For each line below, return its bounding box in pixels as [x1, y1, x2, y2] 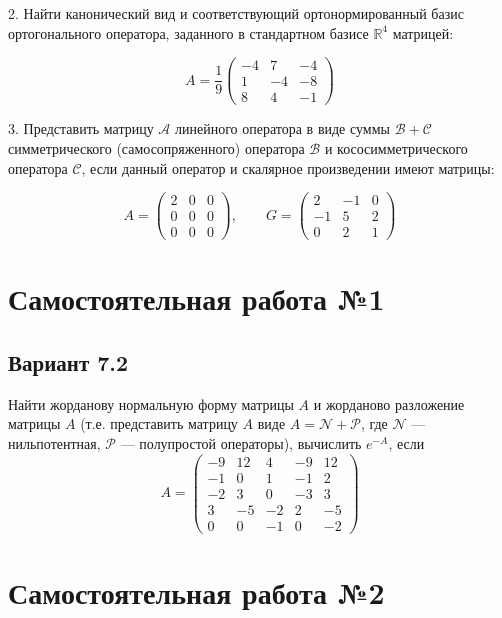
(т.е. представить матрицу [80, 413, 238, 434]
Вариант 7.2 [8, 347, 129, 378]
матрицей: [392, 22, 454, 43]
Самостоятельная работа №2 [8, 572, 385, 613]
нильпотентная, [8, 433, 101, 454]
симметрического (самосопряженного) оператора [8, 137, 305, 158]
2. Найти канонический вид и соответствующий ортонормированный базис [8, 3, 464, 23]
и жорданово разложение [313, 393, 465, 414]
